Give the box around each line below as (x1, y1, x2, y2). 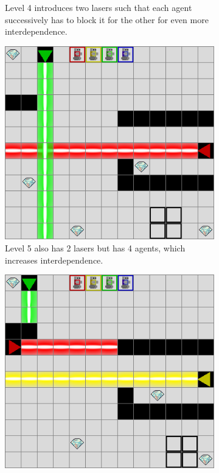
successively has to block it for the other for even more (5, 13, 209, 26)
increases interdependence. (5, 253, 103, 266)
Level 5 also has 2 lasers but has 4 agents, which (5, 241, 186, 254)
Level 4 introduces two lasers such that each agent (5, 1, 192, 13)
